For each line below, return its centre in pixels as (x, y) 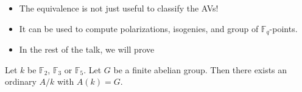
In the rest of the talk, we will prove (87, 49)
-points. (283, 28)
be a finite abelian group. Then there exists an (200, 69)
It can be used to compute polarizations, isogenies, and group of (139, 28)
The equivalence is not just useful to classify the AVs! (119, 8)
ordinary (21, 81)
